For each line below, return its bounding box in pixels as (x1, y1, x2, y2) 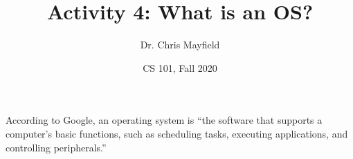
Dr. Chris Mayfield (140, 37, 220, 52)
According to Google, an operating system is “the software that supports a (6, 113, 323, 127)
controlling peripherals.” (6, 140, 107, 154)
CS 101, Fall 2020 (143, 60, 217, 75)
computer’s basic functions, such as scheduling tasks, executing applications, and (6, 126, 348, 140)
